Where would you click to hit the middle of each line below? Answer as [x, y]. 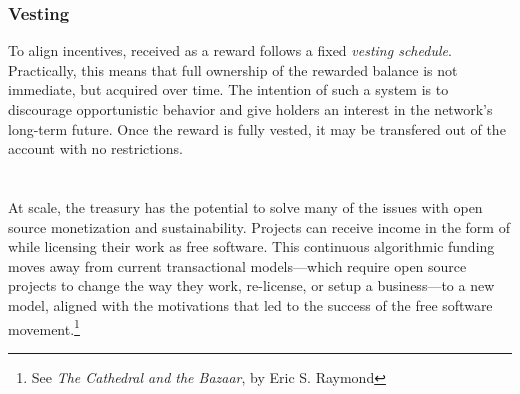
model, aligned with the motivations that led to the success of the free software [250, 304]
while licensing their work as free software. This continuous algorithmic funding [251, 246]
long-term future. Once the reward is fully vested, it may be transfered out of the [257, 128]
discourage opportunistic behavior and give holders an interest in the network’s [250, 109]
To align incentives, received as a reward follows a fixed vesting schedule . [230, 50]
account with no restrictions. [95, 148]
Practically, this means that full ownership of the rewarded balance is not [233, 69]
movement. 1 [44, 327]
